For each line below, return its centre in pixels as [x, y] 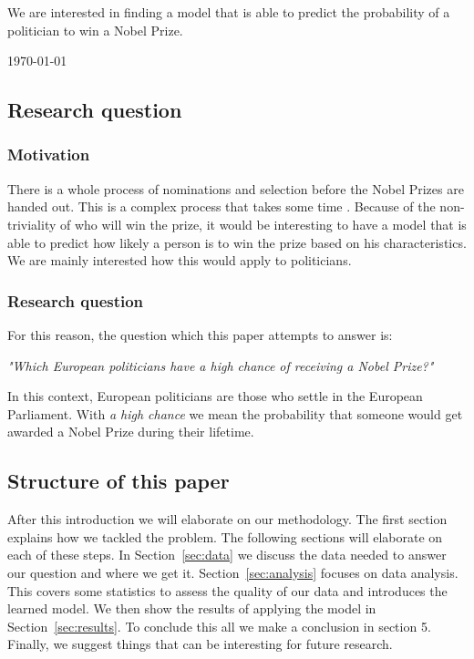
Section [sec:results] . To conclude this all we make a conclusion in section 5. [219, 626]
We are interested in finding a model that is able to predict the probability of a [229, 12]
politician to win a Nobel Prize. [95, 30]
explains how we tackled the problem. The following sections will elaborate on [225, 536]
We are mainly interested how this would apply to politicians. [180, 260]
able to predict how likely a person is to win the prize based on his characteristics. [237, 242]
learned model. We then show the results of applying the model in [192, 608]
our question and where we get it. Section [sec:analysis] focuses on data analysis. [233, 572]
